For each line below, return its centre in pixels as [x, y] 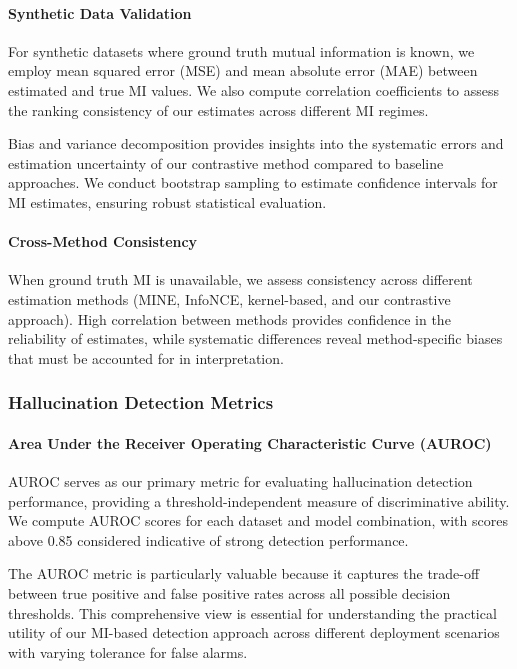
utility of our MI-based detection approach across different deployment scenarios [254, 632]
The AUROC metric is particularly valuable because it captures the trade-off [244, 573]
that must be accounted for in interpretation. [146, 357]
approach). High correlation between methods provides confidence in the [229, 318]
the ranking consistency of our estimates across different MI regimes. [218, 109]
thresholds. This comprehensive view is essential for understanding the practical [252, 612]
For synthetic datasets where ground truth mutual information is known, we [241, 50]
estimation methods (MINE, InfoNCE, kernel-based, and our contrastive [229, 298]
